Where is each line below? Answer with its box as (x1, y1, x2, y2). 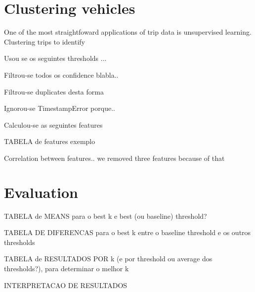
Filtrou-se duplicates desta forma (4, 86, 104, 97)
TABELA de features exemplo (4, 136, 95, 146)
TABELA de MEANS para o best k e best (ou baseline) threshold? (4, 210, 207, 221)
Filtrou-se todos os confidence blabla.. (4, 69, 119, 80)
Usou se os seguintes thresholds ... (4, 53, 107, 63)
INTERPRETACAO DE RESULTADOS (4, 280, 127, 290)
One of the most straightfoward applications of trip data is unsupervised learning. (4, 27, 252, 37)
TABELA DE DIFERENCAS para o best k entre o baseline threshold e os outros (4, 227, 251, 238)
